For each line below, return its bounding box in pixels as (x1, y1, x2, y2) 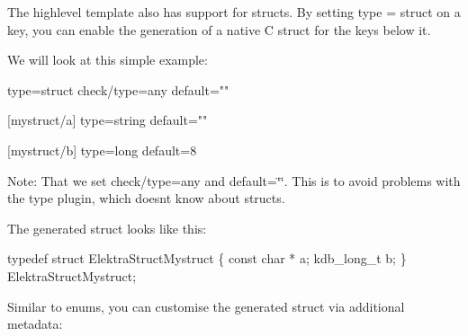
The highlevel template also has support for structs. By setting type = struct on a (7, 3, 461, 21)
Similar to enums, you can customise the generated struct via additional (7, 296, 405, 315)
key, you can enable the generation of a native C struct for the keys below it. (7, 20, 431, 39)
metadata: (7, 314, 63, 333)
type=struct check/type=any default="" (7, 80, 229, 99)
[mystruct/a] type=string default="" (7, 111, 208, 129)
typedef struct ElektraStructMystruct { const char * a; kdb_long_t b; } (7, 249, 407, 268)
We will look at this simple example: (7, 50, 208, 69)
